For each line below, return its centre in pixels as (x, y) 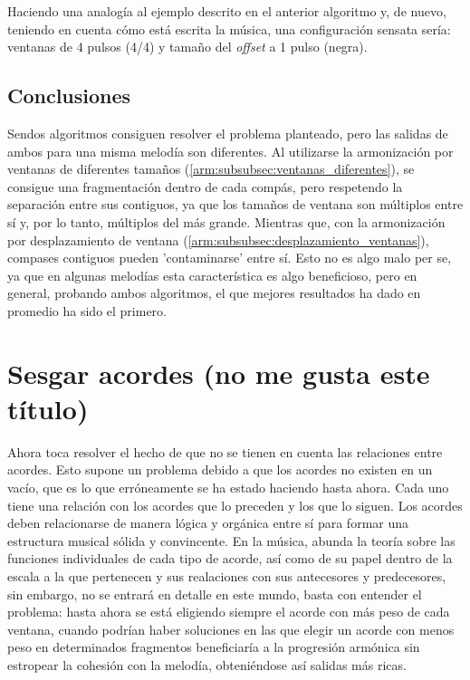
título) (48, 408)
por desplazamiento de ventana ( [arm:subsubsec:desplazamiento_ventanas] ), (218, 239)
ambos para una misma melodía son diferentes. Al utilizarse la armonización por (230, 151)
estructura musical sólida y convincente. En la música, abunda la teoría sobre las (231, 540)
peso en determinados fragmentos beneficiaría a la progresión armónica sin (214, 647)
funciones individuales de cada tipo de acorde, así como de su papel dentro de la (230, 558)
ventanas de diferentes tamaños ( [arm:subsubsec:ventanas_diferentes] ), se (211, 169)
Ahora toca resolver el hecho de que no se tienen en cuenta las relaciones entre (225, 451)
